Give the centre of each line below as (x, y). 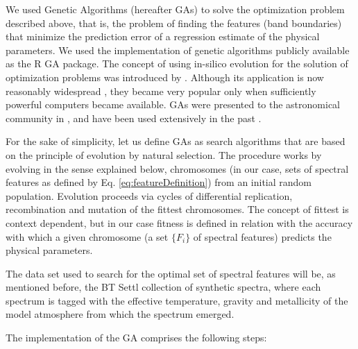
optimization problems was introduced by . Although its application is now (165, 77)
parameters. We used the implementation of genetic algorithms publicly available (178, 50)
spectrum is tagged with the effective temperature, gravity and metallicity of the (177, 300)
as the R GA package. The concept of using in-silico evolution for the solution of (177, 63)
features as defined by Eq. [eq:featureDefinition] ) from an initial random (159, 182)
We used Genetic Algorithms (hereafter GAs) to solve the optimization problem (175, 9)
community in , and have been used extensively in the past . (134, 118)
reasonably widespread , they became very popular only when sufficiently (161, 91)
